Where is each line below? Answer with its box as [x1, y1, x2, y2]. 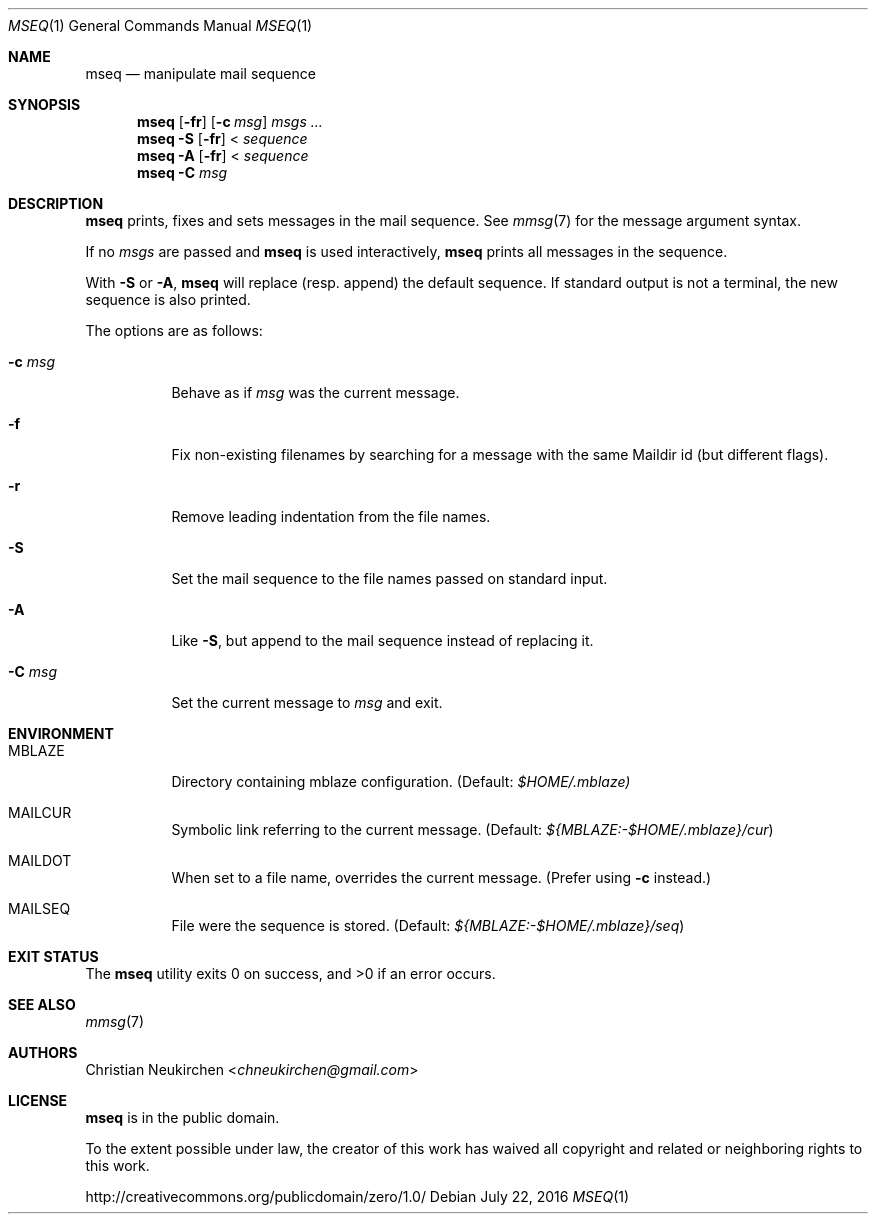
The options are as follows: [85, 322, 263, 339]
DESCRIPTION [8, 195, 104, 212]
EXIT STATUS [8, 948, 99, 965]
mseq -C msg [137, 164, 228, 181]
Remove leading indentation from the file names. [171, 508, 491, 525]
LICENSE [8, 1092, 68, 1109]
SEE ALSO [8, 996, 76, 1013]
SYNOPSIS [8, 96, 81, 113]
